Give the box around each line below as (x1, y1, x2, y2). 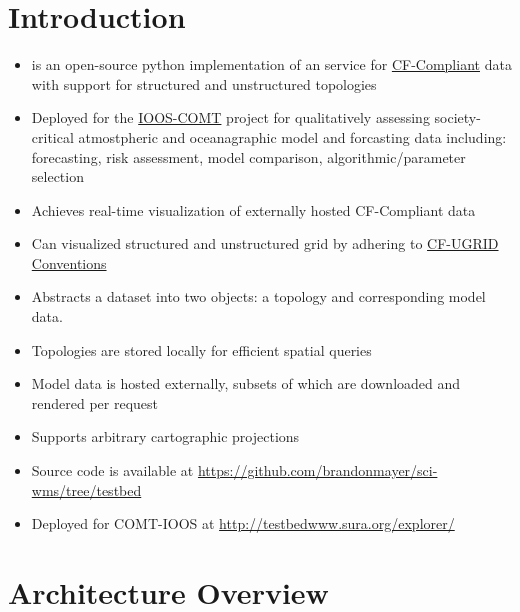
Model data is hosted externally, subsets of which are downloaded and (31, 373, 461, 394)
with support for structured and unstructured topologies (31, 73, 377, 94)
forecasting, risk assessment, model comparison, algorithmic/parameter (31, 146, 466, 167)
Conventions (31, 252, 107, 273)
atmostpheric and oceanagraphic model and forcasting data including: (78, 126, 507, 147)
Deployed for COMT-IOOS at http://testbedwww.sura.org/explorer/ (31, 513, 455, 534)
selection (31, 166, 84, 187)
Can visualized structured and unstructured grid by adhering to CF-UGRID (31, 233, 499, 254)
